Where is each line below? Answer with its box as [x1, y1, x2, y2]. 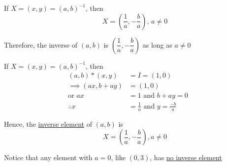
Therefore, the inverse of [4, 39, 78, 50]
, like [111, 152, 126, 163]
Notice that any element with [4, 152, 93, 163]
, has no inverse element [150, 152, 222, 163]
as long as [142, 39, 172, 50]
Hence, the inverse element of [4, 118, 92, 129]
